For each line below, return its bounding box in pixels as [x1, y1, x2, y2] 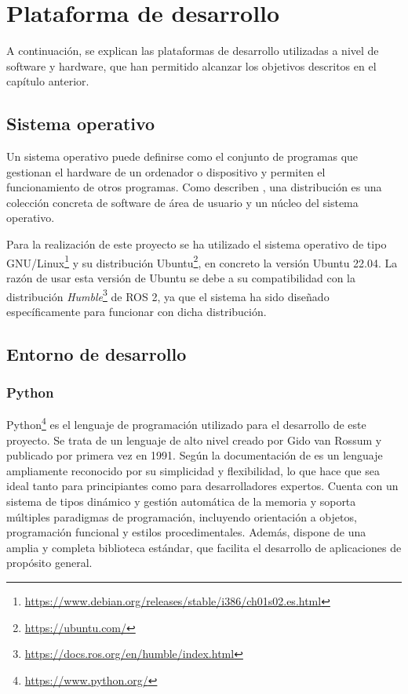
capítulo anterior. [6, 73, 89, 89]
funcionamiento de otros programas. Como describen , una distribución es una [6, 179, 382, 195]
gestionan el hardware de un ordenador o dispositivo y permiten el [6, 163, 326, 180]
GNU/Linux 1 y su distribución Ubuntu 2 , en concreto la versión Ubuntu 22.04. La [6, 252, 398, 271]
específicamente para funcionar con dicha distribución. [6, 303, 267, 319]
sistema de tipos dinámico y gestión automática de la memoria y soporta [6, 492, 356, 509]
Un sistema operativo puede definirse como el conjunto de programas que [6, 148, 359, 165]
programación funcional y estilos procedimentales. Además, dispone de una [6, 524, 366, 540]
